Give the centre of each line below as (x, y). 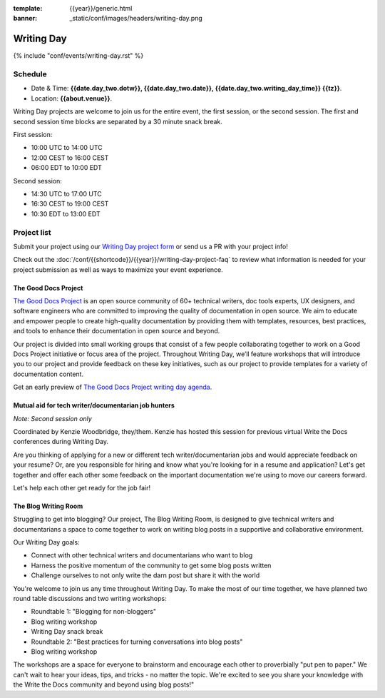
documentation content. (48, 374)
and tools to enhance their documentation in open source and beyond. (117, 331)
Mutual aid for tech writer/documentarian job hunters (94, 405)
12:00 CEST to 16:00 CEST (70, 158)
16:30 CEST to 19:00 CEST (70, 204)
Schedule (30, 74)
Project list (32, 232)
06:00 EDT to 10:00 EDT (67, 168)
